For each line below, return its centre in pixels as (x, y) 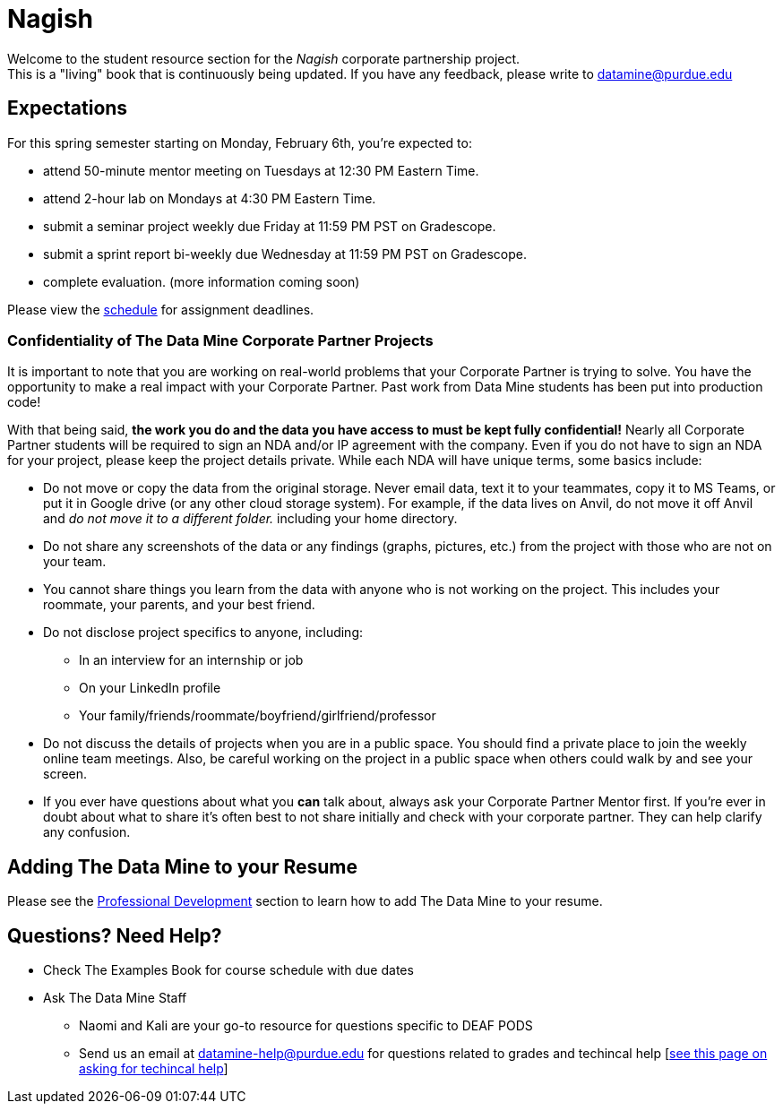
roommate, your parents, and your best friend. (179, 605)
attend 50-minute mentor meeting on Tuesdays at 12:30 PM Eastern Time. (261, 170)
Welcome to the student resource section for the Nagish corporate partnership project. (264, 58)
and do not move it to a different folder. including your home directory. (250, 519)
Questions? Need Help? (115, 935)
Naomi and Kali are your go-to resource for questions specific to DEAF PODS (306, 1026)
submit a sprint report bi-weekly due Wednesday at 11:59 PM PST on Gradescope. (285, 254)
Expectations (68, 108)
